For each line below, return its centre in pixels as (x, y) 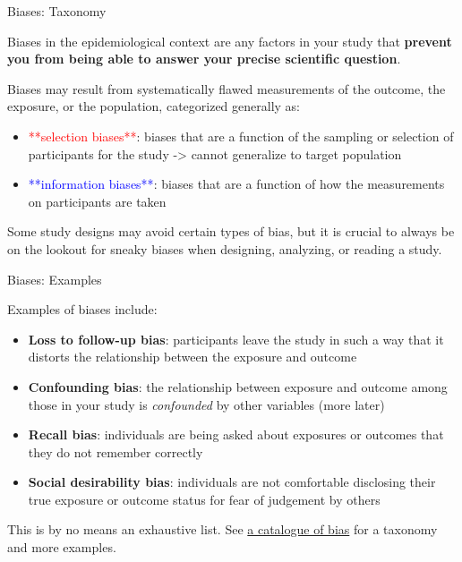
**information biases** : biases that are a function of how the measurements (236, 184)
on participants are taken (97, 201)
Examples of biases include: (82, 309)
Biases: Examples (55, 279)
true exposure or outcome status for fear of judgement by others (204, 499)
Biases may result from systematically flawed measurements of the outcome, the (227, 88)
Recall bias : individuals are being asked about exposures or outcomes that (236, 434)
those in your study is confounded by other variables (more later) (206, 404)
